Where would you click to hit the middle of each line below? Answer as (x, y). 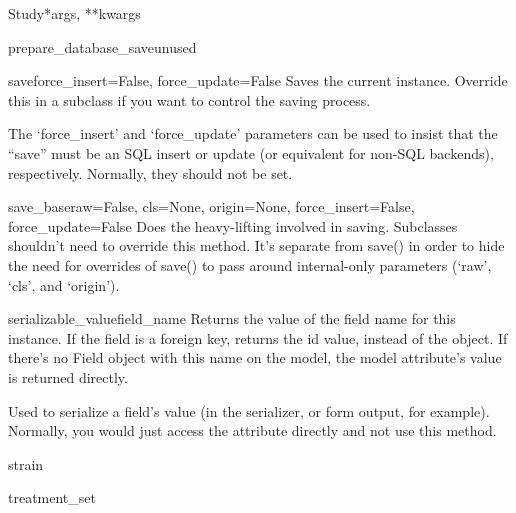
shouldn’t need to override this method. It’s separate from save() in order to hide (256, 245)
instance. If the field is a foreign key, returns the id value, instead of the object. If (258, 337)
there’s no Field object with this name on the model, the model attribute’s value (255, 357)
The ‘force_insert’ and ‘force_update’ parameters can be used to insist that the (253, 133)
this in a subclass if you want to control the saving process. (189, 99)
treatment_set (52, 497)
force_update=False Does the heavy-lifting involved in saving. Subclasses (233, 225)
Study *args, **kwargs (74, 13)
